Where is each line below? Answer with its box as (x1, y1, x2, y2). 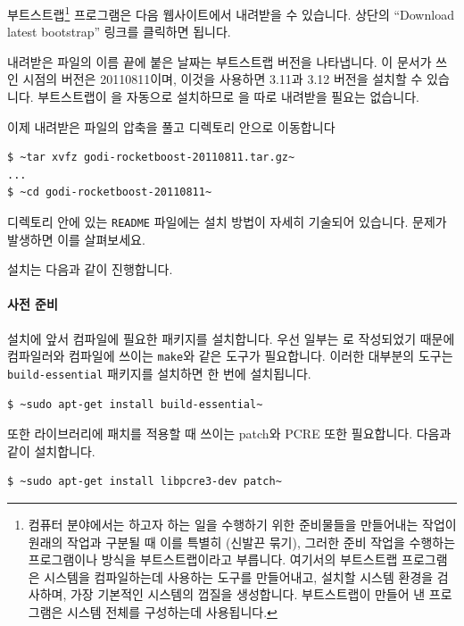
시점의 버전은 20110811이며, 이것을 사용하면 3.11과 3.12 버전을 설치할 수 (22, 70, 423, 88)
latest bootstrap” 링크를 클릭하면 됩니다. (7, 22, 231, 41)
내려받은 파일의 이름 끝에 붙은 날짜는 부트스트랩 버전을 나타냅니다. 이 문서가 (7, 52, 432, 71)
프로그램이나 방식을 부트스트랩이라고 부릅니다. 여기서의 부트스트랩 (28, 550, 398, 569)
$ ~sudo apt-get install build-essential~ (7, 397, 263, 411)
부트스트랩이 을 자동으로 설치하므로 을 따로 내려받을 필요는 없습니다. (37, 88, 419, 106)
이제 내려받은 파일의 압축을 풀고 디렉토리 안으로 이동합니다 (7, 117, 336, 136)
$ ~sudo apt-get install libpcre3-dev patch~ (7, 475, 282, 488)
